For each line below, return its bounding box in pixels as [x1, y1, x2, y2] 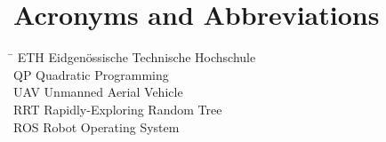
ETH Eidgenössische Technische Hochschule [17, 48, 256, 67]
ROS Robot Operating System [13, 117, 180, 136]
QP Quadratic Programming [13, 65, 169, 83]
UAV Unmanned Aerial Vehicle [13, 83, 183, 101]
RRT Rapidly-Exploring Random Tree [13, 99, 222, 118]
